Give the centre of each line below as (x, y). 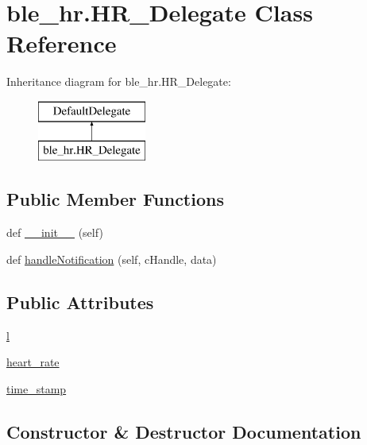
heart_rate (33, 362)
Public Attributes (80, 302)
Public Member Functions (115, 199)
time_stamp (37, 388)
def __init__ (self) (55, 232)
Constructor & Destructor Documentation (184, 431)
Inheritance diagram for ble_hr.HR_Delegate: (119, 81)
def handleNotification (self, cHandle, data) (112, 259)
